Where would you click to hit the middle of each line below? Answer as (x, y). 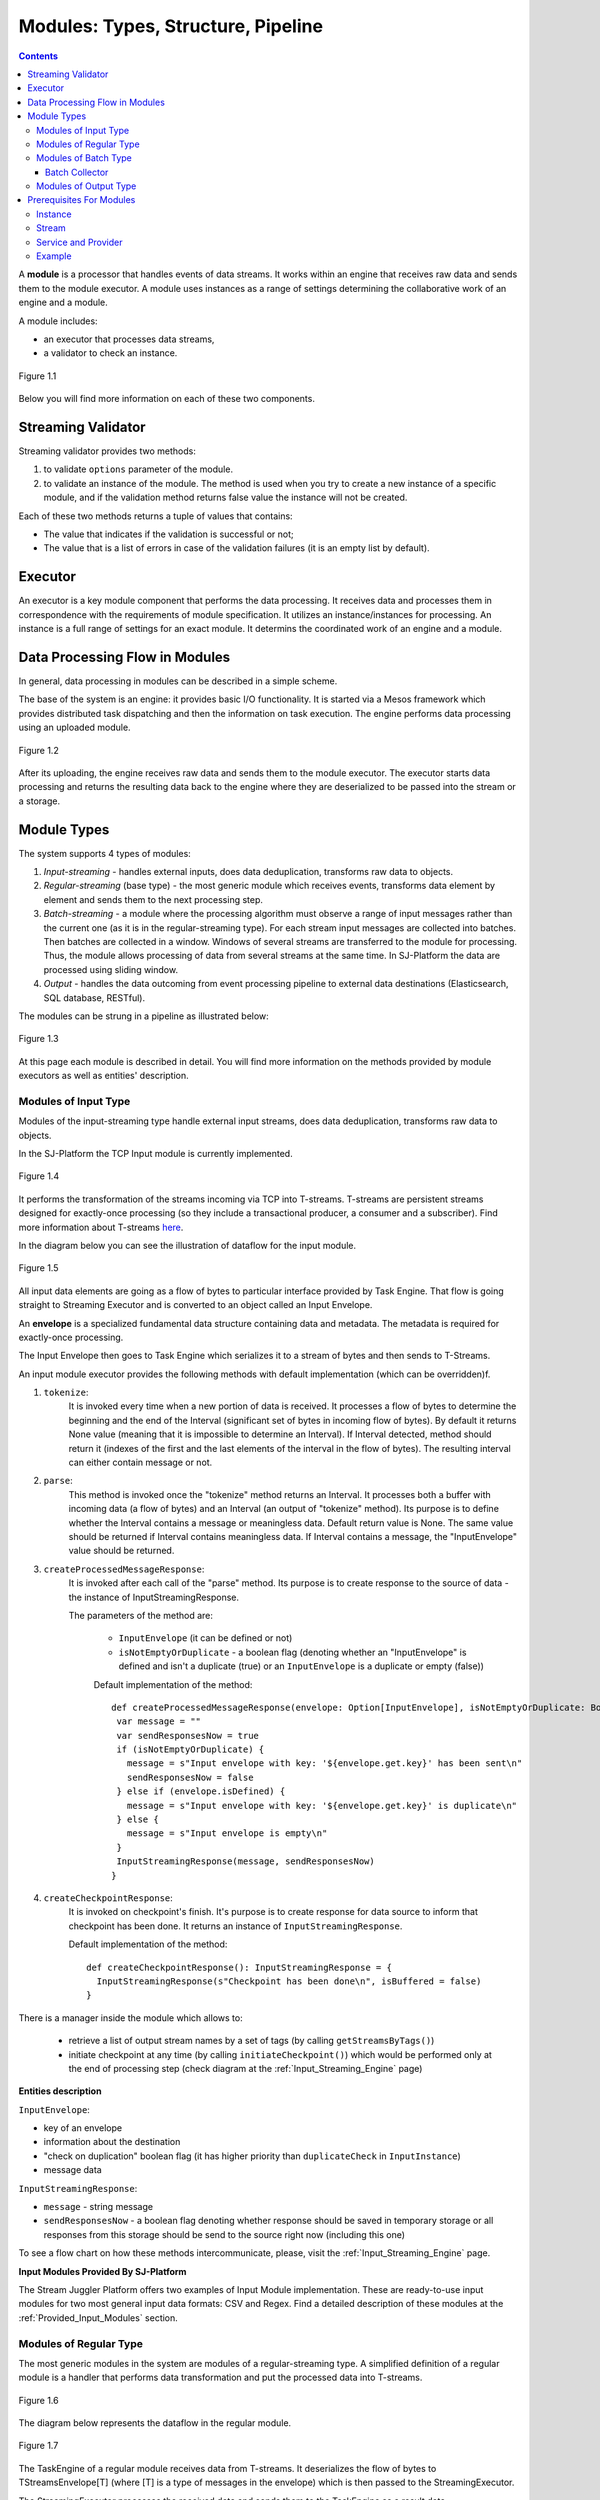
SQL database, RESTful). (94, 997)
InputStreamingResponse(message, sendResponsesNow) (245, 1861)
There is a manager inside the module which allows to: (131, 2017)
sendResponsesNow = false (190, 1777)
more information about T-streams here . (101, 1227)
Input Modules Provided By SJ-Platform (102, 2271)
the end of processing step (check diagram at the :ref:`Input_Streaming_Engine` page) (245, 2068)
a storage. (39, 801)
